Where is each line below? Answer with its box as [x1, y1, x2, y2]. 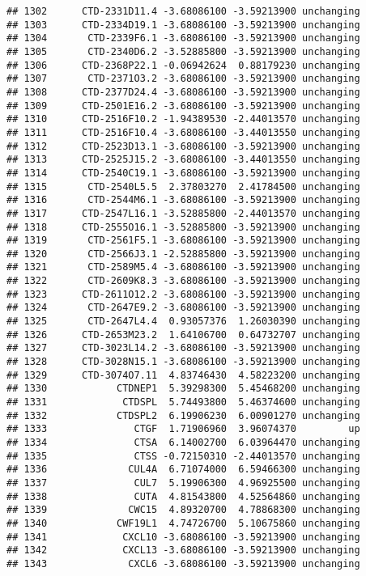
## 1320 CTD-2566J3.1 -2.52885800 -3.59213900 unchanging [6, 248, 360, 260]
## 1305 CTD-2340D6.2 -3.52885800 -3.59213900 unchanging [6, 45, 360, 57]
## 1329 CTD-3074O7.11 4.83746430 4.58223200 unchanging [6, 369, 360, 381]
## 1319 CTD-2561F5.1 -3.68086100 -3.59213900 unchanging [6, 235, 360, 247]
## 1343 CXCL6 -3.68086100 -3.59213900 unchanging [6, 557, 360, 570]
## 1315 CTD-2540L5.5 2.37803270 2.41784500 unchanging [6, 180, 360, 193]
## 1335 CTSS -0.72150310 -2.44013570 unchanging [6, 450, 360, 462]
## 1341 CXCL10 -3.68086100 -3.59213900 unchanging [6, 531, 360, 543]
